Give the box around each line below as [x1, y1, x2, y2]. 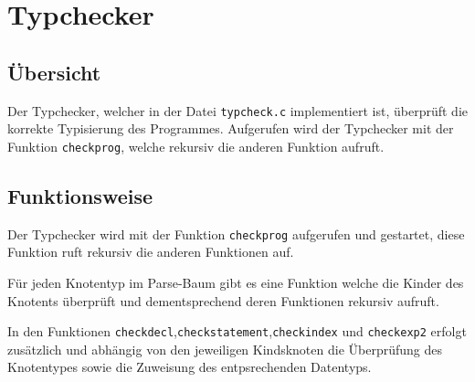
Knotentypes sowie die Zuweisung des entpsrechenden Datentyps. [7, 357, 372, 377]
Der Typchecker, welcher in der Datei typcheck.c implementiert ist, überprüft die [7, 101, 468, 120]
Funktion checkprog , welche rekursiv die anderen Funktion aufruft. [7, 136, 385, 155]
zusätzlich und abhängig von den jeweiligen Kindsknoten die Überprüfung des [7, 339, 442, 358]
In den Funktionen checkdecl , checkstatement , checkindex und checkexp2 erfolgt [7, 322, 467, 341]
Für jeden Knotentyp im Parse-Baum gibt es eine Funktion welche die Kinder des [7, 272, 464, 292]
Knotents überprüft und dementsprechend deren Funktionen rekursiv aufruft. [7, 291, 439, 310]
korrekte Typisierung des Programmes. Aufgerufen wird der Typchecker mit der [7, 119, 454, 138]
